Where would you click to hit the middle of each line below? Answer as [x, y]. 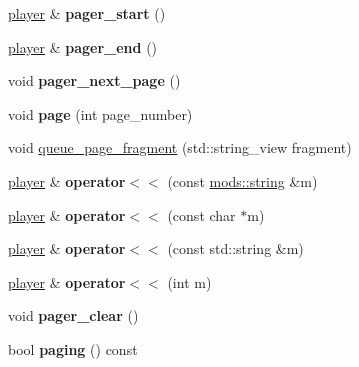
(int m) [189, 281]
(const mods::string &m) [242, 180]
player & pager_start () [87, 13]
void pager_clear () [73, 315]
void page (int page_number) [100, 113]
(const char [201, 214]
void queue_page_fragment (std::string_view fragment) [180, 147]
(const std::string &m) [235, 248]
